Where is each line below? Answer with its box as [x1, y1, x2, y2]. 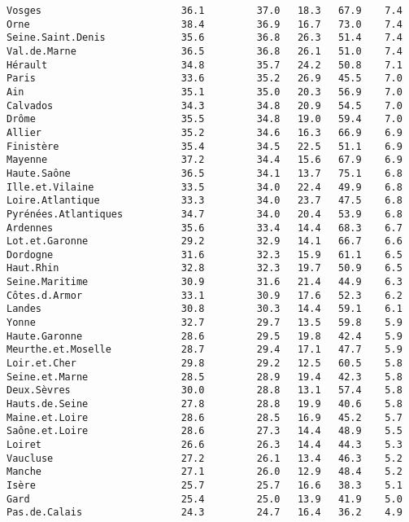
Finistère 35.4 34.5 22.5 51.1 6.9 [7, 140, 402, 152]
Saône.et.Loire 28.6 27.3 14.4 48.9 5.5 [7, 425, 402, 437]
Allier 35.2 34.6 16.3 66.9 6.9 [7, 126, 402, 138]
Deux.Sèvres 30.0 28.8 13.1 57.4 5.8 [7, 384, 402, 397]
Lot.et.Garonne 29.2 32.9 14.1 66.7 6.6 [7, 235, 402, 248]
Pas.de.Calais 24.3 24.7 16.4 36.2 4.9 [7, 507, 402, 519]
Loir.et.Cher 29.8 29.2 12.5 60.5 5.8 [7, 358, 402, 370]
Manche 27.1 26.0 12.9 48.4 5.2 [7, 466, 402, 478]
